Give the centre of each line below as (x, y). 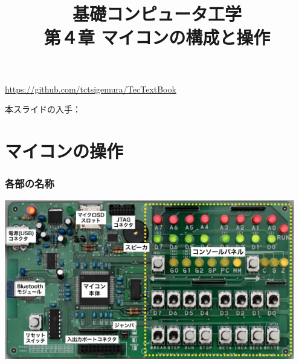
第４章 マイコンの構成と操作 (157, 37)
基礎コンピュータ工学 (157, 14)
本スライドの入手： (43, 109)
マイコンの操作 (64, 150)
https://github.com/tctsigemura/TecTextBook (91, 89)
